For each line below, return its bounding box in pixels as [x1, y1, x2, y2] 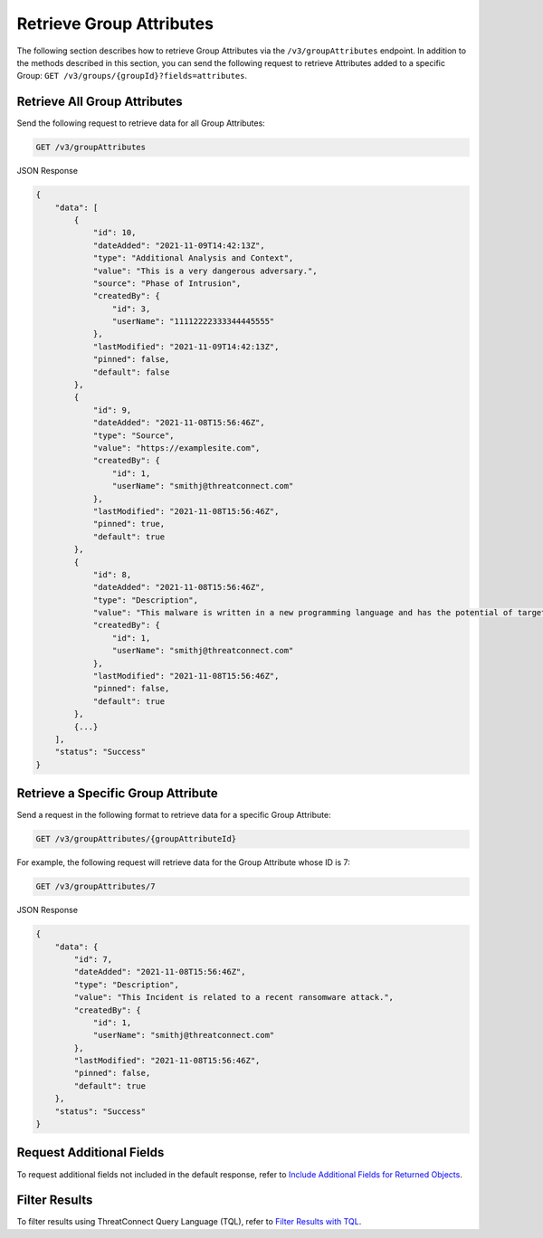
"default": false [92, 367, 170, 377]
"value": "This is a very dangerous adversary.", [92, 265, 318, 276]
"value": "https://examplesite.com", [92, 443, 261, 452]
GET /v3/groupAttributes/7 [35, 881, 156, 891]
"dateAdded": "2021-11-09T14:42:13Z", [92, 240, 266, 251]
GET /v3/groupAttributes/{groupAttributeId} [35, 833, 237, 844]
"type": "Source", [92, 430, 176, 441]
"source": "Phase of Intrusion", [92, 278, 242, 289]
